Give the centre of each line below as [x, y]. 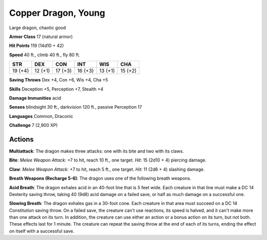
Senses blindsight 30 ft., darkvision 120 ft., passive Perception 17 [76, 107]
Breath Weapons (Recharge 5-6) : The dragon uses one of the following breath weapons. [100, 178]
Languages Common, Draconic [41, 116]
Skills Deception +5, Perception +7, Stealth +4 [56, 89]
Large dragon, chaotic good [38, 28]
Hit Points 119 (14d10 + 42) [37, 46]
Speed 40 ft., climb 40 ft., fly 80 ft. [44, 55]
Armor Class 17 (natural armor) [41, 37]
